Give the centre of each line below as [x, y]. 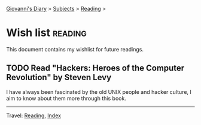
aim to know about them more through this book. [66, 98]
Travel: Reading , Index [34, 115]
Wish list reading [46, 33]
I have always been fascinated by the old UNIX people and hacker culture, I [99, 92]
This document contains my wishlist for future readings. [75, 49]
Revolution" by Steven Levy [59, 77]
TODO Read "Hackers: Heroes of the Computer [95, 68]
